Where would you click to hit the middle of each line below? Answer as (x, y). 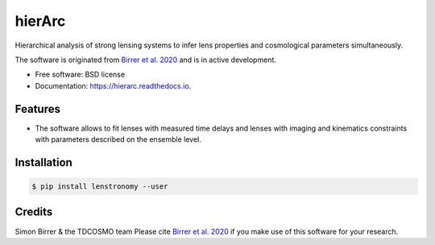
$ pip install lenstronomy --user (100, 187)
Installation (43, 162)
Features (37, 109)
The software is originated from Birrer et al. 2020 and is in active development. (146, 60)
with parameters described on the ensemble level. (118, 139)
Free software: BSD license (80, 75)
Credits (34, 212)
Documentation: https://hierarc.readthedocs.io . (113, 85)
